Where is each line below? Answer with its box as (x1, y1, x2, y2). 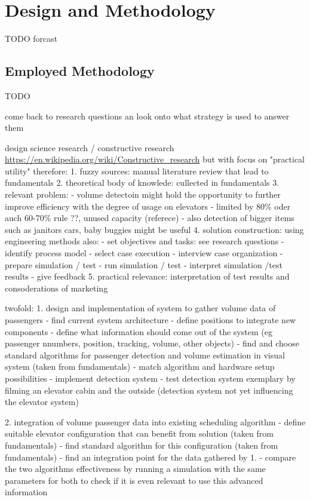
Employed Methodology (5, 62, 155, 80)
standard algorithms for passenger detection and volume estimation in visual (5, 348, 285, 361)
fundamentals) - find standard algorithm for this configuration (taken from (5, 438, 278, 451)
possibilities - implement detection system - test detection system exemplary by (5, 372, 296, 384)
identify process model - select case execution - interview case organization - (5, 247, 283, 259)
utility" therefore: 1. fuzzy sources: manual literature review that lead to (5, 164, 269, 177)
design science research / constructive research (5, 141, 174, 154)
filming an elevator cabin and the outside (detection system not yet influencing (5, 384, 293, 396)
